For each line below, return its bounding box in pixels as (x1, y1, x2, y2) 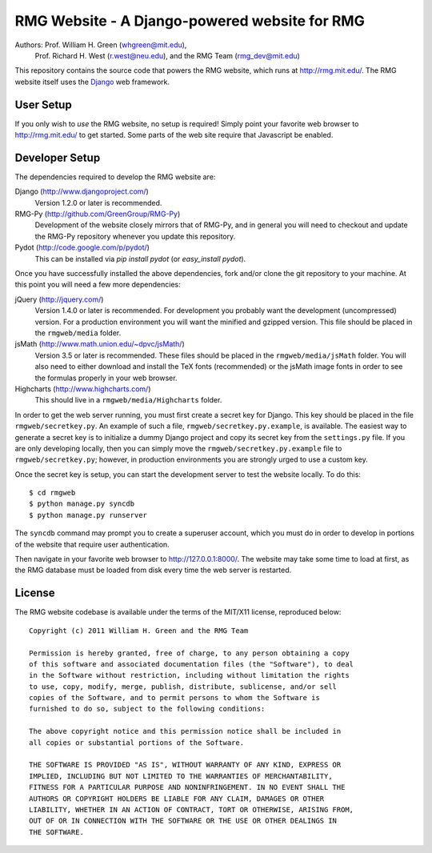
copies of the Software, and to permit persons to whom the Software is (29, 693, 320, 703)
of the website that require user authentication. (14, 539, 170, 549)
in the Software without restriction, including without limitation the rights (29, 671, 350, 680)
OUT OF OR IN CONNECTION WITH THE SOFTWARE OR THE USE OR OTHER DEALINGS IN (29, 816, 338, 826)
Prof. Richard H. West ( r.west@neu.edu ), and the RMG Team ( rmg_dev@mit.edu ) (34, 50, 300, 60)
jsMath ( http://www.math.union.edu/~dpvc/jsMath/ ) (14, 339, 186, 349)
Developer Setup (14, 150, 101, 164)
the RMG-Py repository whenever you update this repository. (34, 231, 236, 241)
